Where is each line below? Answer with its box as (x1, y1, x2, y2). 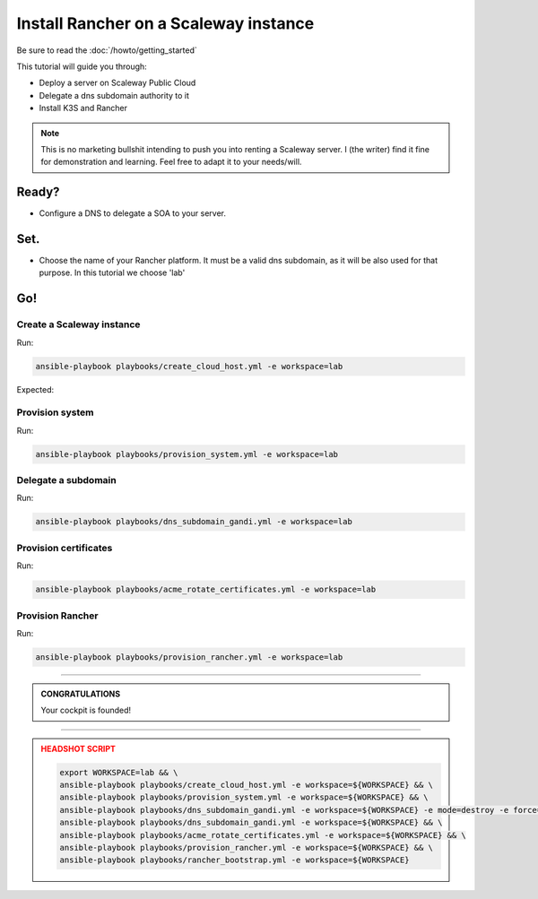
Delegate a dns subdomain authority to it (39, 90, 190, 100)
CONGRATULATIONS (40, 688, 121, 699)
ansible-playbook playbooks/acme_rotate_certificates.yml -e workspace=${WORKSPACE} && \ (59, 830, 466, 840)
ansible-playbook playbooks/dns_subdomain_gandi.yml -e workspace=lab (35, 516, 353, 527)
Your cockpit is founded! (40, 705, 132, 716)
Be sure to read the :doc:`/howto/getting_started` (16, 45, 197, 56)
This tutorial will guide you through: (16, 61, 147, 72)
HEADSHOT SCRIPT (40, 743, 117, 754)
